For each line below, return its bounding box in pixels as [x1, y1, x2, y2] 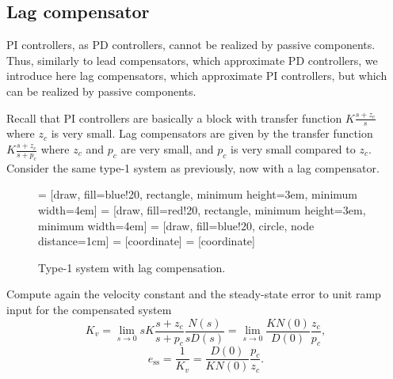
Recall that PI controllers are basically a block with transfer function [6, 109, 342, 126]
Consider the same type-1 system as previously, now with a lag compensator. [6, 159, 380, 176]
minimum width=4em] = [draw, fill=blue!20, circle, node [38, 217, 315, 233]
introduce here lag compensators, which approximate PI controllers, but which [6, 67, 387, 84]
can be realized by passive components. [6, 82, 196, 99]
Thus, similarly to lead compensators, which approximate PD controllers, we [6, 51, 378, 68]
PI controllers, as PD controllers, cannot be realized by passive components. [6, 36, 376, 53]
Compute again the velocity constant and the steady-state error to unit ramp [6, 286, 381, 302]
